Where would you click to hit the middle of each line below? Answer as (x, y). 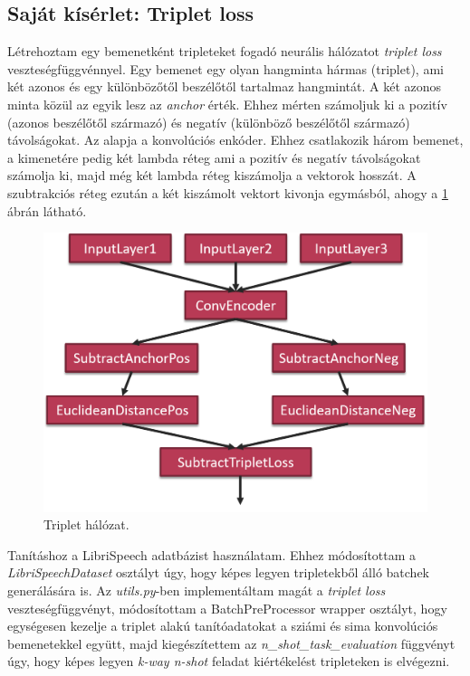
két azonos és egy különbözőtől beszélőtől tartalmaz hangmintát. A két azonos (225, 86)
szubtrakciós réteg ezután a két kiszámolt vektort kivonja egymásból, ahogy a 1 (228, 192)
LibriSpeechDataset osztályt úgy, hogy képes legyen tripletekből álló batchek (219, 572)
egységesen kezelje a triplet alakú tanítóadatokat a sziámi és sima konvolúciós (223, 626)
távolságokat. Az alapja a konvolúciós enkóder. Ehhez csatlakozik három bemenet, (235, 140)
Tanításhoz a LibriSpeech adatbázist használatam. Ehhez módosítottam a (212, 554)
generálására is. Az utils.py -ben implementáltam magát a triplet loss (197, 590)
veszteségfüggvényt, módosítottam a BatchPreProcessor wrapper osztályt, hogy (227, 608)
